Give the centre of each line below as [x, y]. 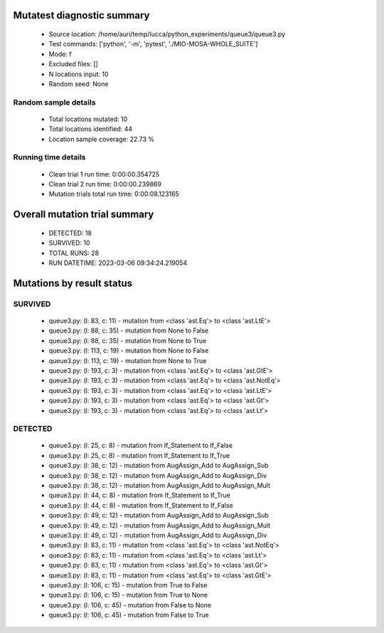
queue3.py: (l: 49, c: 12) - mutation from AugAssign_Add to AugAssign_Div [158, 535]
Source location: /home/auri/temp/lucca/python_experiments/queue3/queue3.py [167, 34]
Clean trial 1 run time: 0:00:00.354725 [104, 174]
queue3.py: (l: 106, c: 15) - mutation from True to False [128, 585]
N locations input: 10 [79, 74]
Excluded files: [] [74, 64]
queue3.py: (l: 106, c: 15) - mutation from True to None [128, 595]
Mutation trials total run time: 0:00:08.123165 [114, 194]
